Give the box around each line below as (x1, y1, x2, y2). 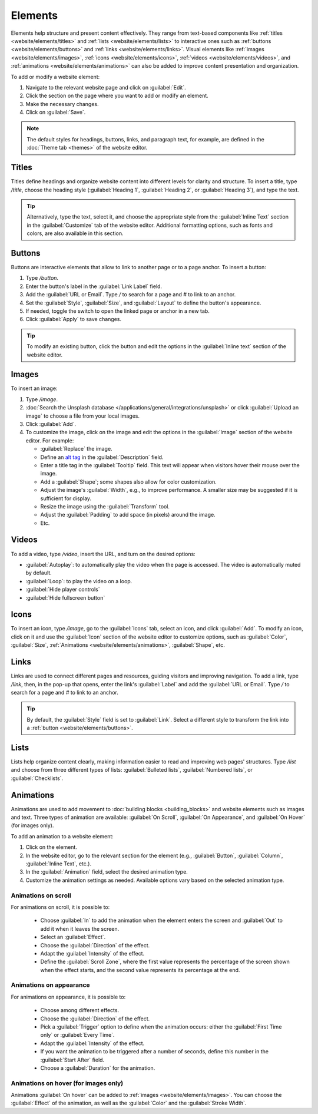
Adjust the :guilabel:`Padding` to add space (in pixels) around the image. (40, 511, 216, 518)
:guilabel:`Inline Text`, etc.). (25, 860, 91, 867)
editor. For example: (25, 437, 74, 444)
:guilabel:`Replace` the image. (40, 445, 112, 452)
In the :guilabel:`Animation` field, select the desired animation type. (25, 868, 188, 875)
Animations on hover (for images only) (11, 1079, 124, 1087)
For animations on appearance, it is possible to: (11, 993, 126, 1000)
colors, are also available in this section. (26, 230, 124, 237)
